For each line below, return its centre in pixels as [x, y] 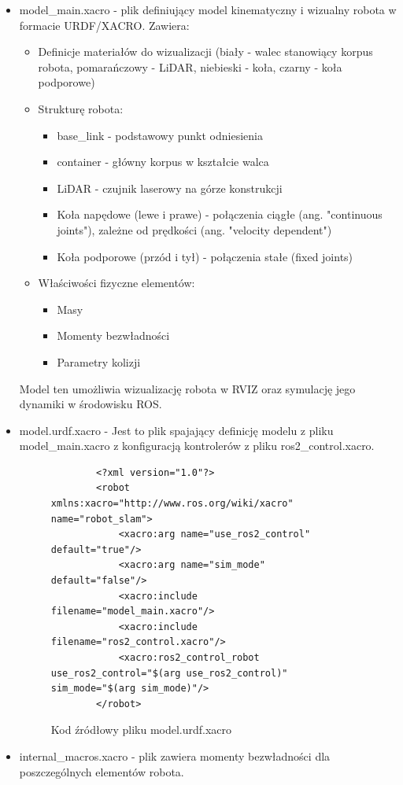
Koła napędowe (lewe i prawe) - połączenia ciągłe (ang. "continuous [220, 214]
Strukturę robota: [81, 108]
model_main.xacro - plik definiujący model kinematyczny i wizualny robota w [208, 9]
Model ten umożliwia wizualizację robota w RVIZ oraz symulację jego [187, 388]
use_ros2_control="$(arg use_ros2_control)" [169, 673]
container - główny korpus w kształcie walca [163, 162]
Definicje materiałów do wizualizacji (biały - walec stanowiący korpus [205, 52]
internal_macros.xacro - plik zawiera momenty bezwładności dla [175, 756]
